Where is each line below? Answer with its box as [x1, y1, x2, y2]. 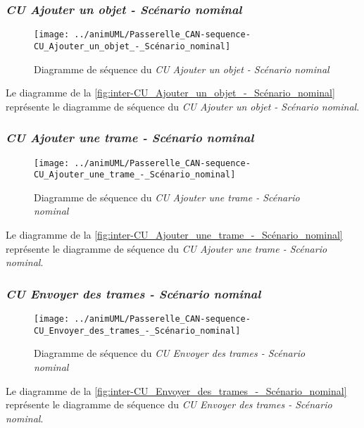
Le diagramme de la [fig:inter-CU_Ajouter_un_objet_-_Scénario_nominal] [6, 85, 335, 100]
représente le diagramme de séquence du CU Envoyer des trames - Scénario [6, 397, 332, 412]
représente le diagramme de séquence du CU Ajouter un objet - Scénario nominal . [6, 99, 360, 113]
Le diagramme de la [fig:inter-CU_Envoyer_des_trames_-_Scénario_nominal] [6, 383, 347, 398]
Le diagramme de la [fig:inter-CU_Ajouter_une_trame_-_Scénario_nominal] [6, 227, 343, 242]
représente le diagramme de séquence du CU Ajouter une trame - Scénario [6, 241, 327, 256]
